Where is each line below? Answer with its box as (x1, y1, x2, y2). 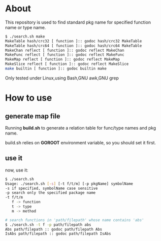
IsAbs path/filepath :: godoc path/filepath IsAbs (5, 231, 111, 237)
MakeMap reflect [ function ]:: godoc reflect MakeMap (5, 57, 120, 62)
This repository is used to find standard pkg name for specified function (5, 19, 151, 25)
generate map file (5, 112, 61, 120)
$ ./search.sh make (5, 34, 45, 39)
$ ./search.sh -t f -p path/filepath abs (5, 222, 92, 227)
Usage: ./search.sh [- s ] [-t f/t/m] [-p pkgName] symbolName (5, 181, 133, 186)
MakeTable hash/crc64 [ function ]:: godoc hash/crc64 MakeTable (5, 43, 142, 48)
